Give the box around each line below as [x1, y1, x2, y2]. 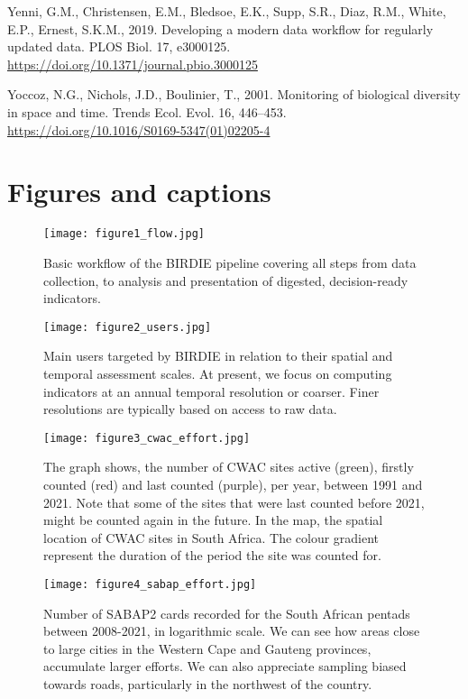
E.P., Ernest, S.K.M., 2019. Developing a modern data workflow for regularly [7, 19, 434, 38]
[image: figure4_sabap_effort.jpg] [43, 577, 257, 591]
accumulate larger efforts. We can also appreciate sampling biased [43, 657, 407, 676]
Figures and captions [7, 173, 271, 210]
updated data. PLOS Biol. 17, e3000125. [7, 37, 231, 56]
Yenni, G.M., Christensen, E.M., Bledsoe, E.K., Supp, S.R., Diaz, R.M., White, [7, 2, 446, 20]
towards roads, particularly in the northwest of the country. [43, 675, 372, 693]
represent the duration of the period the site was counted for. [43, 546, 381, 565]
